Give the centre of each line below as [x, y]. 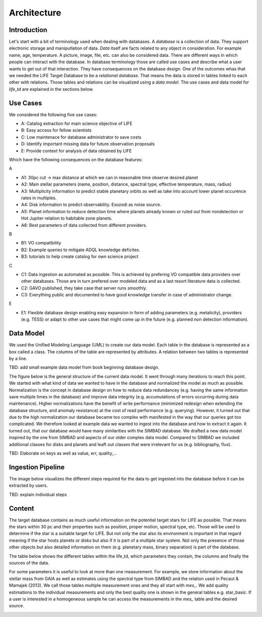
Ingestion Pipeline [37, 467]
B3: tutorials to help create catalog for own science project [80, 257]
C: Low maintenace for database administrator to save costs [81, 137]
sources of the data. [29, 563]
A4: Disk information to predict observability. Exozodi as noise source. [91, 205]
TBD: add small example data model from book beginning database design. [84, 367]
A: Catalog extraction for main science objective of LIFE [77, 123]
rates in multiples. [39, 198]
